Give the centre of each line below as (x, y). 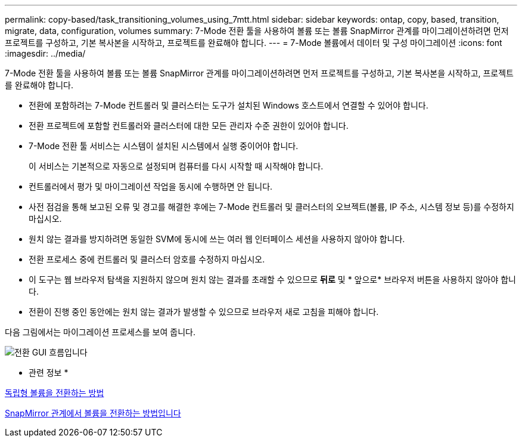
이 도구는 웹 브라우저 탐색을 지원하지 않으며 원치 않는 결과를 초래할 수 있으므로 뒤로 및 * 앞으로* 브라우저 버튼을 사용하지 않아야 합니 (273, 279)
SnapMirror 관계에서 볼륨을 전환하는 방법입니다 (93, 413)
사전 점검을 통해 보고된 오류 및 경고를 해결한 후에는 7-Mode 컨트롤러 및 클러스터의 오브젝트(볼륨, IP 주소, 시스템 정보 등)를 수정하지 (271, 207)
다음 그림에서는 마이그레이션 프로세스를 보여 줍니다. (100, 332)
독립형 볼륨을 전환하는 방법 (55, 393)
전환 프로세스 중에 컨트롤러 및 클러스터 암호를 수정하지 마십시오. (147, 259)
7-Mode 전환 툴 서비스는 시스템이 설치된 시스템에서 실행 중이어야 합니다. (164, 146)
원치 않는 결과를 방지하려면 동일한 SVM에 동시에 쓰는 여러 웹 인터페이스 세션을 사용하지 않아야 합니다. (217, 239)
